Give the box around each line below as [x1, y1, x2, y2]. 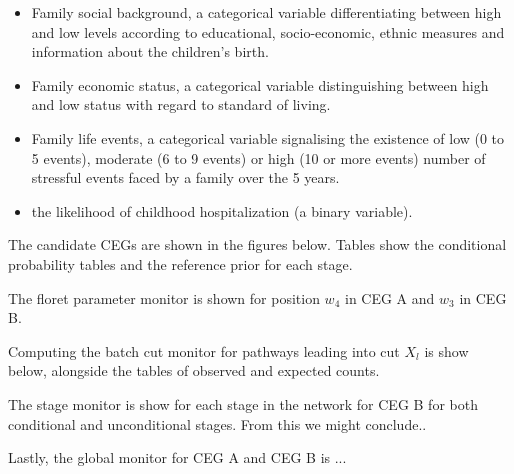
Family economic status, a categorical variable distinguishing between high [31, 74, 489, 95]
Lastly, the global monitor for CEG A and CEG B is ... [8, 447, 347, 468]
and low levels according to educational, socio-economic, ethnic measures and [31, 21, 505, 42]
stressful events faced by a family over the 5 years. [31, 167, 340, 188]
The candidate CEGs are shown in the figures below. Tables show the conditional [8, 234, 507, 255]
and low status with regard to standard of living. [31, 94, 331, 115]
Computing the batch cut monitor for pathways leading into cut [8, 340, 400, 361]
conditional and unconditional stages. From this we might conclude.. [8, 413, 427, 434]
